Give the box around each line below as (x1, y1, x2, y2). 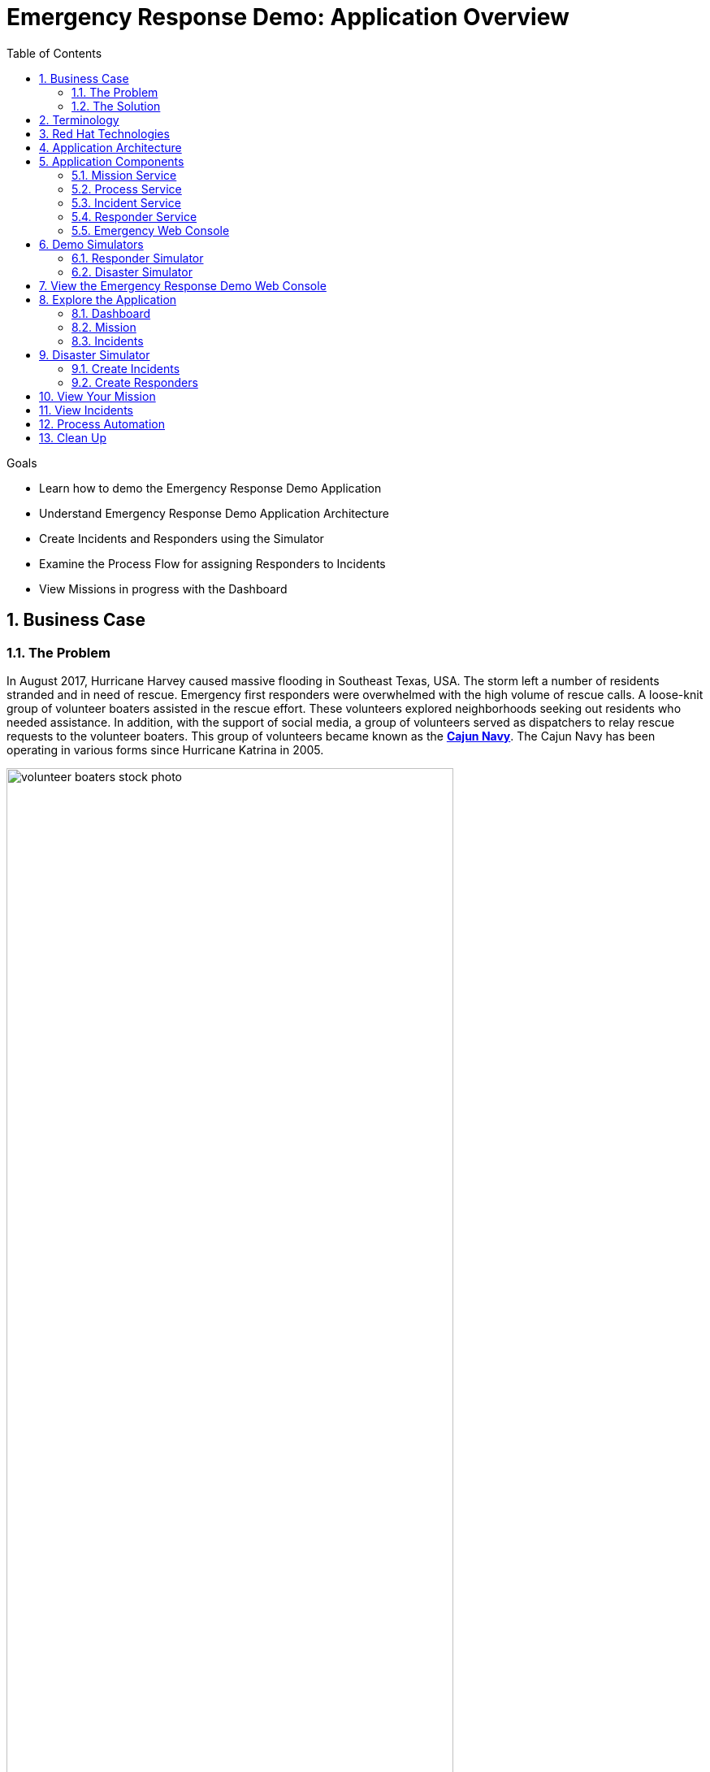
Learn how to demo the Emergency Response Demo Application (39, 480, 382, 495)
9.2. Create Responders (71, 375, 198, 389)
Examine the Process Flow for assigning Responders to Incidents (39, 556, 386, 571)
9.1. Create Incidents (71, 361, 180, 376)
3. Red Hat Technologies (39, 126, 170, 141)
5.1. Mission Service (71, 167, 177, 182)
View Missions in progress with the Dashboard (39, 581, 288, 596)
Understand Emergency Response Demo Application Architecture (39, 506, 389, 520)
